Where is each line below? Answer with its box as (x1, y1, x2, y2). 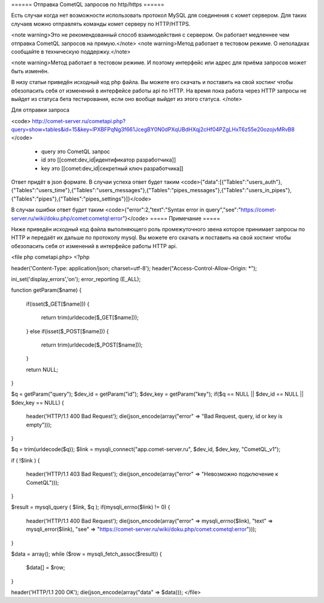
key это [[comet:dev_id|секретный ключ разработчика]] (41, 165, 184, 172)
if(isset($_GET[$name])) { (26, 300, 90, 308)
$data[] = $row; (26, 564, 65, 571)
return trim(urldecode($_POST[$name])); (41, 341, 143, 348)
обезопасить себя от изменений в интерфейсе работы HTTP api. (11, 242, 178, 249)
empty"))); (26, 421, 52, 428)
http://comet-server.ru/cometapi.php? (32, 117, 126, 124)
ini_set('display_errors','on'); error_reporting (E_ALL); (11, 275, 141, 282)
